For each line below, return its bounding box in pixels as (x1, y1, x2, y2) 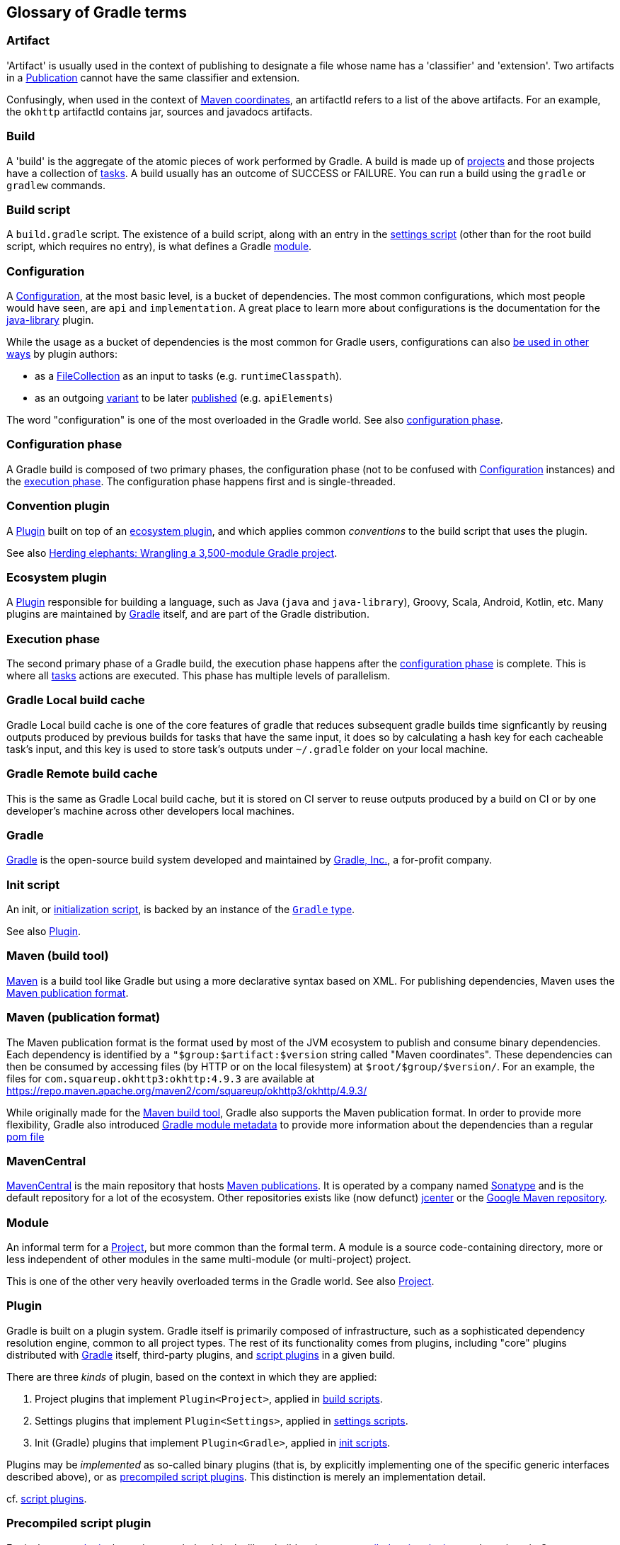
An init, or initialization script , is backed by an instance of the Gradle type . (6, 903, 355, 916)
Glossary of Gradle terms (6, 4, 188, 21)
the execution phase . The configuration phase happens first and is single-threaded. (6, 475, 396, 487)
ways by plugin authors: (6, 348, 117, 361)
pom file (6, 1130, 45, 1143)
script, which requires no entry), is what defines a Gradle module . (6, 240, 312, 253)
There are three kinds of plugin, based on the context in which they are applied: (6, 1370, 377, 1383)
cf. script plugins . (6, 1492, 87, 1505)
